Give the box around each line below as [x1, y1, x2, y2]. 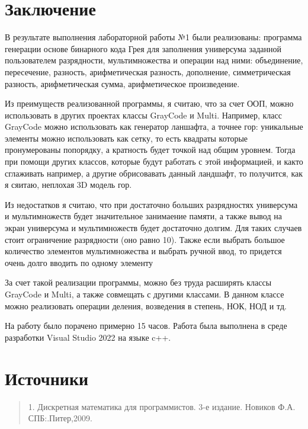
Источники [5, 366, 89, 390]
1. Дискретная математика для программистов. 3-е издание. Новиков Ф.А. [28, 400, 296, 412]
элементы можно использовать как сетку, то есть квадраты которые [5, 132, 248, 144]
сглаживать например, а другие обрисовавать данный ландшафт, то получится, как [5, 167, 303, 179]
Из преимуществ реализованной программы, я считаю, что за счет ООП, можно [5, 97, 294, 110]
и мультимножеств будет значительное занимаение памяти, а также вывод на [5, 210, 282, 222]
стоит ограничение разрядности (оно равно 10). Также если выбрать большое [5, 233, 285, 245]
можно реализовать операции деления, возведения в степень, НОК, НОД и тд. [5, 299, 287, 312]
